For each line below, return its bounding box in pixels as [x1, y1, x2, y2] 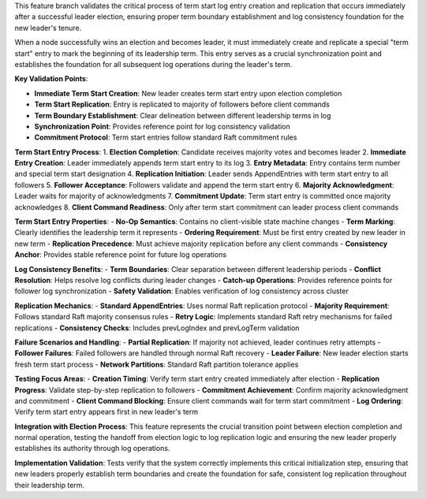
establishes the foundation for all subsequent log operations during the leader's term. [14, 59, 293, 69]
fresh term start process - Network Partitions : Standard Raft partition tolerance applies [14, 359, 299, 369]
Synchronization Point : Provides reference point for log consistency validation [34, 121, 291, 131]
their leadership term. [14, 480, 85, 490]
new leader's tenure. [14, 23, 82, 32]
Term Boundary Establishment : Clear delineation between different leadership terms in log [34, 110, 331, 120]
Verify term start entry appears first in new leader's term [14, 407, 199, 417]
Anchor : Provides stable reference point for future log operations [14, 250, 227, 259]
